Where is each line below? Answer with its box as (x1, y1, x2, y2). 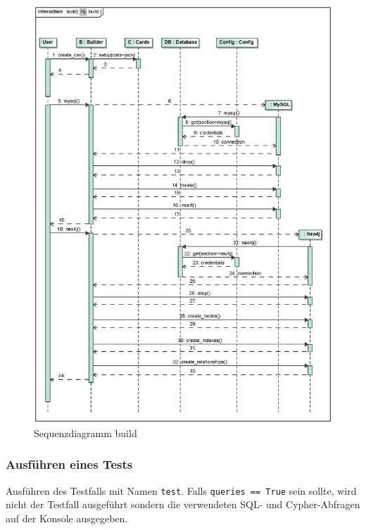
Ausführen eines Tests (6, 455, 133, 473)
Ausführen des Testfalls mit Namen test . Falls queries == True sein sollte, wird (6, 483, 357, 498)
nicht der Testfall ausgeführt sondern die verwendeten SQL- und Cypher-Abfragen (6, 497, 360, 512)
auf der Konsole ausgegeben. (6, 510, 128, 525)
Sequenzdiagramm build (34, 425, 137, 440)
